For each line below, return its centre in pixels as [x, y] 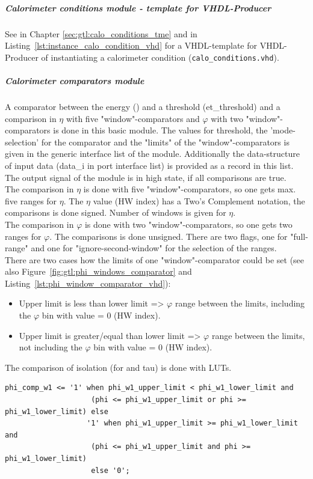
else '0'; [110, 470]
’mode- [283, 130]
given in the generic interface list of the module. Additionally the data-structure [152, 154]
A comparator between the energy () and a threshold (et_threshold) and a [143, 106]
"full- [299, 236]
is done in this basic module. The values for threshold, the [160, 130]
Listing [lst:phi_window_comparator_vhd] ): [88, 283]
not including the [51, 347]
